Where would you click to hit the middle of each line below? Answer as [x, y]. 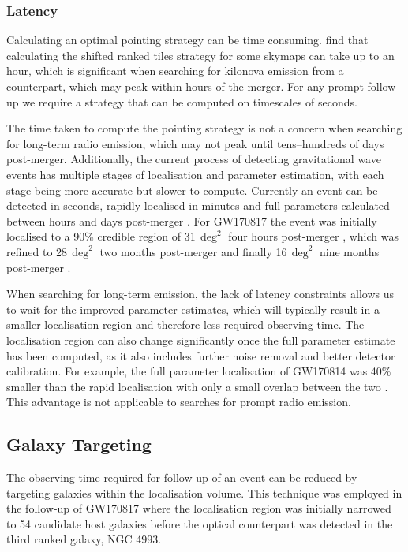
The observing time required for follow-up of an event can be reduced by [182, 477]
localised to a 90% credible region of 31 [101, 236]
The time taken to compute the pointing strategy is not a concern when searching [204, 128]
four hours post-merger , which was [313, 236]
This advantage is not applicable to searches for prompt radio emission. [179, 402]
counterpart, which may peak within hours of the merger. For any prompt [185, 86]
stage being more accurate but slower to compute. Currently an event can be [192, 190]
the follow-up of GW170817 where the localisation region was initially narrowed [199, 508]
